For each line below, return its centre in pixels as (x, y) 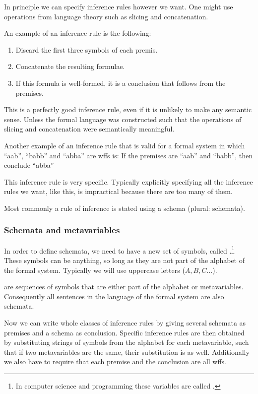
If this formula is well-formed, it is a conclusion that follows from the (121, 83)
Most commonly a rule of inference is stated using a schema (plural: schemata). (125, 208)
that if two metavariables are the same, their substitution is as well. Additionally (127, 352)
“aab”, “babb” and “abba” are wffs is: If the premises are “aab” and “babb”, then (128, 155)
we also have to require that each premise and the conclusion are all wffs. (115, 361)
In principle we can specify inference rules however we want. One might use (119, 6)
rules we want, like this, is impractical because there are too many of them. (118, 191)
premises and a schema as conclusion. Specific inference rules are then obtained (124, 332)
